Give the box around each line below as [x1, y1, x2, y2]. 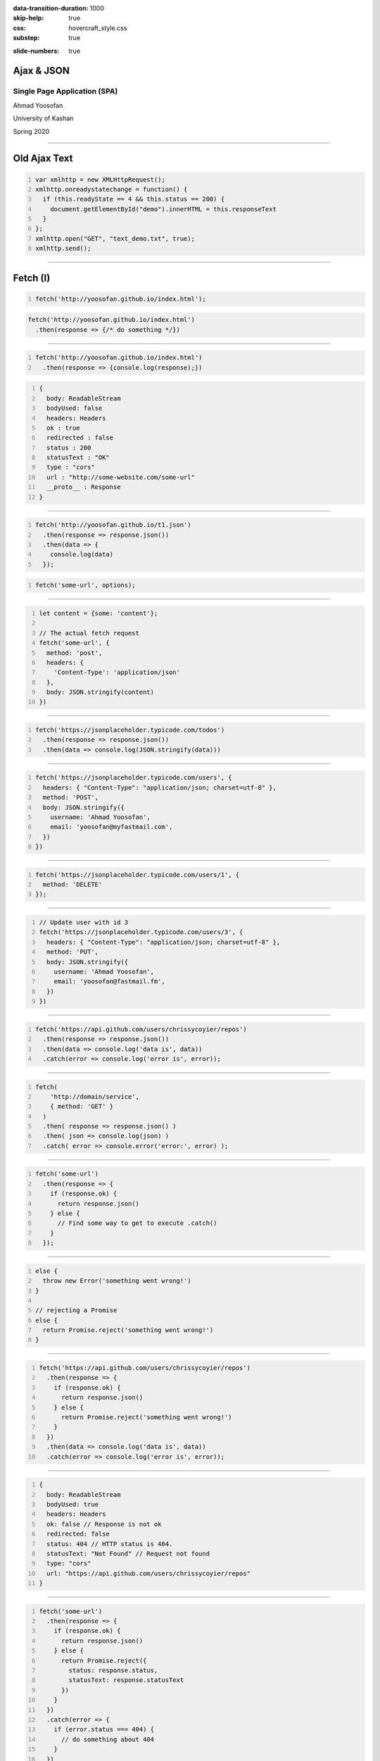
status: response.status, [68, 1666, 158, 1674]
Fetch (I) [13, 272, 51, 284]
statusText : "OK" [46, 454, 110, 461]
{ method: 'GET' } [50, 1102, 114, 1111]
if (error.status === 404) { [53, 1726, 155, 1734]
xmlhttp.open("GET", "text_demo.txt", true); [35, 235, 195, 242]
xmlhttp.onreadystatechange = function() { [35, 185, 188, 193]
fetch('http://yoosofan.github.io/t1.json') [35, 521, 191, 529]
